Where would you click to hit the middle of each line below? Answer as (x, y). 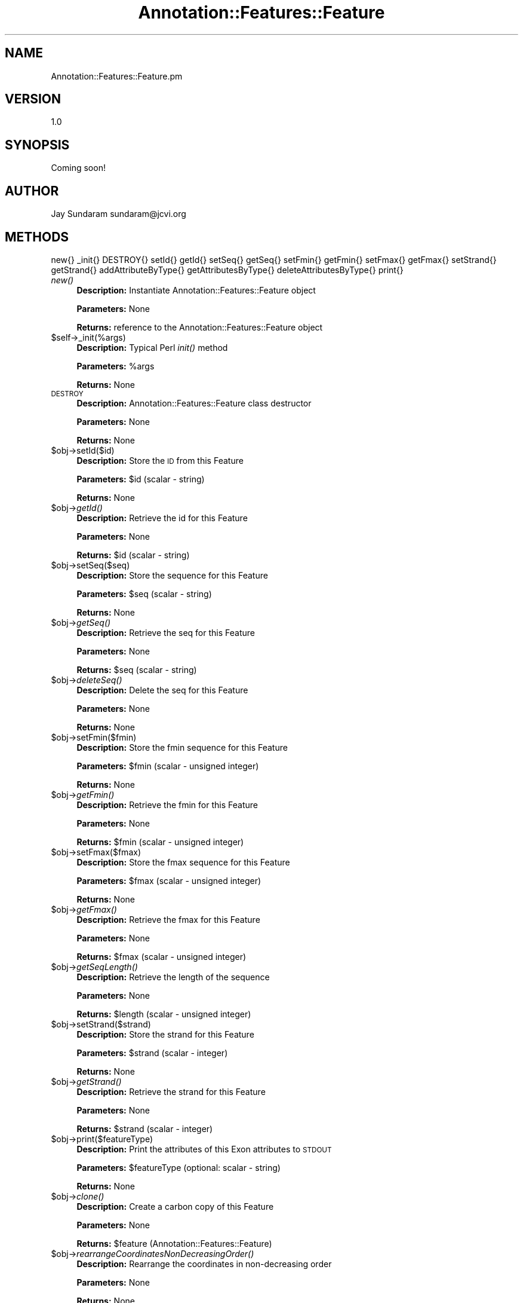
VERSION (33, 99)
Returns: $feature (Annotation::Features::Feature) (174, 1243)
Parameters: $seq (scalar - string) (144, 594)
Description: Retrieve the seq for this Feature (166, 632)
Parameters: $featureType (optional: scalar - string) (179, 1167)
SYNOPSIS (37, 145)
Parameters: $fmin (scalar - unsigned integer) (168, 766)
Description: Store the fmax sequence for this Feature (183, 862)
